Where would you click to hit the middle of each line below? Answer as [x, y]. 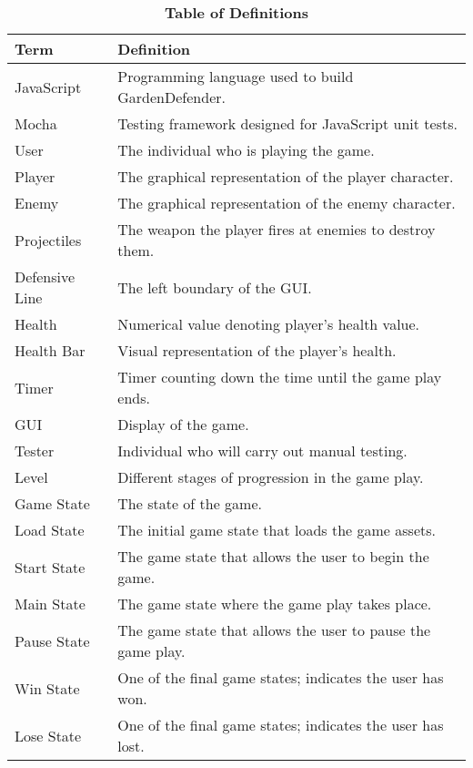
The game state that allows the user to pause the [274, 630]
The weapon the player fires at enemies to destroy [277, 229]
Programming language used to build [236, 76]
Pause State [52, 640]
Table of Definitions [236, 12]
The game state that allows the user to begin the [273, 556]
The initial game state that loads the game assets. [277, 530]
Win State [47, 688]
